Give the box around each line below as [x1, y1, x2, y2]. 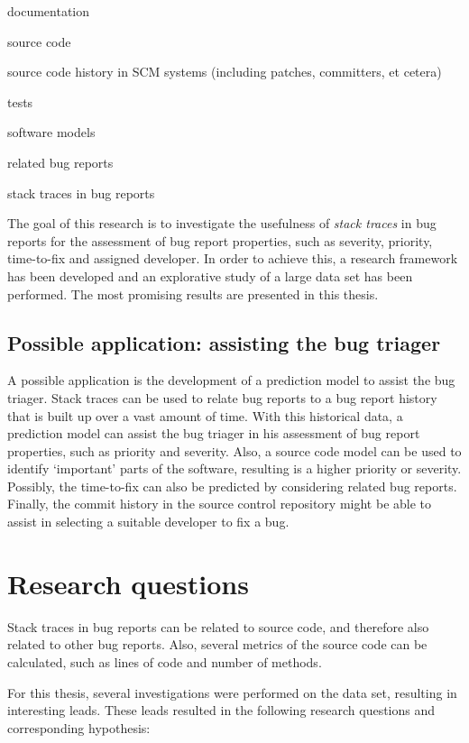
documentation [7, 2, 90, 20]
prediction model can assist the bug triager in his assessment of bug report [7, 424, 420, 443]
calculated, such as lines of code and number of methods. [7, 652, 322, 671]
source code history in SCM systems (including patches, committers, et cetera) [7, 62, 442, 81]
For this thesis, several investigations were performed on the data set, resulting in [7, 683, 457, 702]
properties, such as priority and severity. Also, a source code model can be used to [7, 441, 462, 460]
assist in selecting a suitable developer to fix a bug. [7, 512, 290, 531]
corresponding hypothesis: [7, 718, 151, 737]
